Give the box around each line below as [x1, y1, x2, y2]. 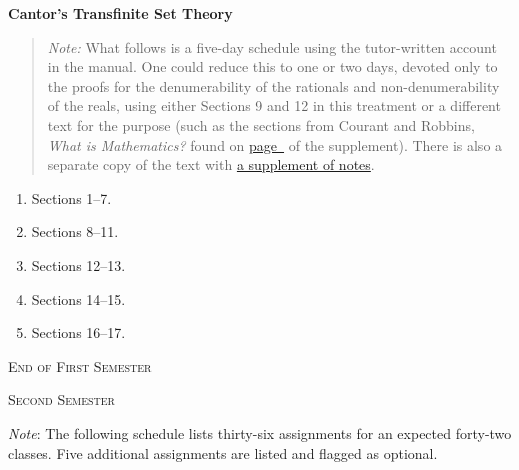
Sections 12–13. [31, 254, 126, 275]
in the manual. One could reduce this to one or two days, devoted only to [47, 56, 498, 77]
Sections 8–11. [31, 221, 119, 242]
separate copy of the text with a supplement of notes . [47, 154, 375, 175]
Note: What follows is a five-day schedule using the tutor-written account [47, 36, 497, 57]
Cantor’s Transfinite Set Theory [8, 3, 233, 23]
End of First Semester [8, 355, 152, 376]
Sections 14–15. [31, 288, 126, 309]
